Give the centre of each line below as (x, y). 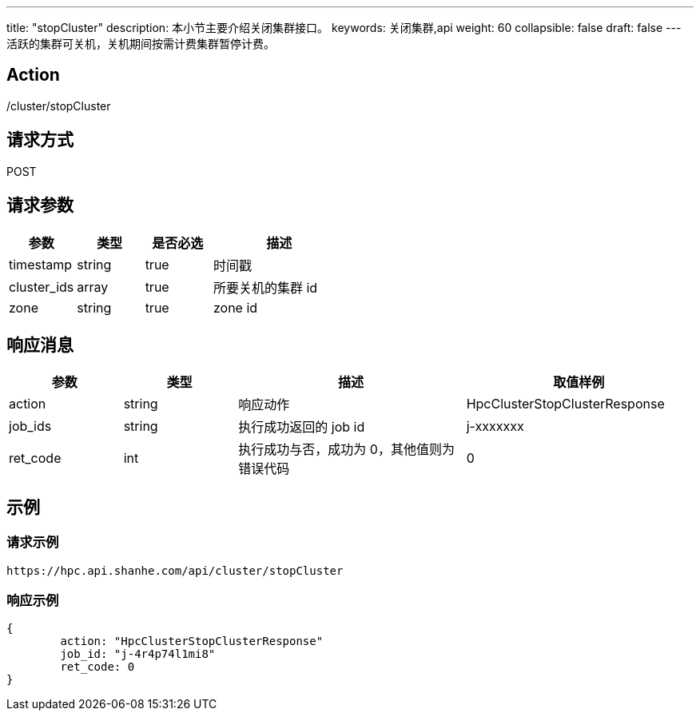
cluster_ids (42, 287)
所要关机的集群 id (265, 287)
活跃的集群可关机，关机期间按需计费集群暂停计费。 (141, 44)
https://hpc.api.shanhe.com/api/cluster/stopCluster (175, 570)
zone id (235, 307)
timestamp (41, 264)
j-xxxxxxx (495, 426)
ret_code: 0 (97, 667)
